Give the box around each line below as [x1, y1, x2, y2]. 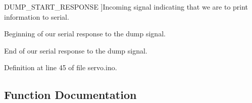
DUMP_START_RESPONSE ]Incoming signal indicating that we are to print [4, 2, 248, 12]
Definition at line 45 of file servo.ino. [4, 62, 117, 73]
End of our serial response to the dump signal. [4, 45, 147, 56]
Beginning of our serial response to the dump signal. [4, 28, 166, 39]
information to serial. [4, 11, 69, 22]
